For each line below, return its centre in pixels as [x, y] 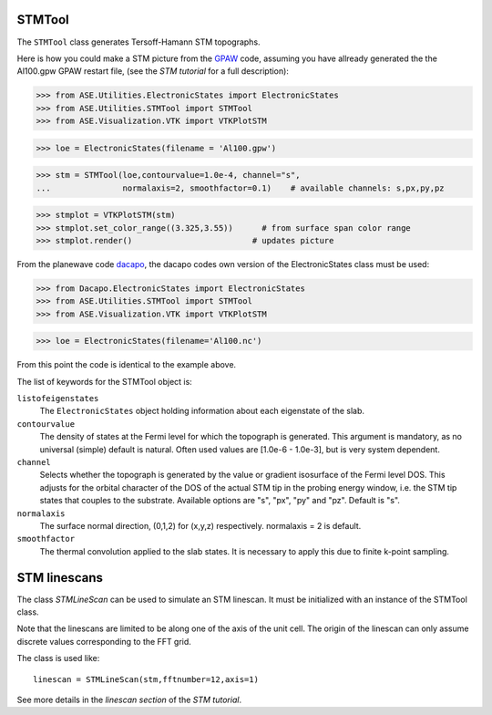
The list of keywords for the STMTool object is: [105, 381]
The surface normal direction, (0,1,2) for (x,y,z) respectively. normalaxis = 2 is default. [200, 525]
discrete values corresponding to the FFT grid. [104, 641]
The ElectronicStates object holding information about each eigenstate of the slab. [202, 411]
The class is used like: [58, 658]
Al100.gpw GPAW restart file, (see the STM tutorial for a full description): [153, 71]
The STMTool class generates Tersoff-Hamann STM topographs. [138, 42]
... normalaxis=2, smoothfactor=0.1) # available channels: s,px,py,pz [241, 188]
